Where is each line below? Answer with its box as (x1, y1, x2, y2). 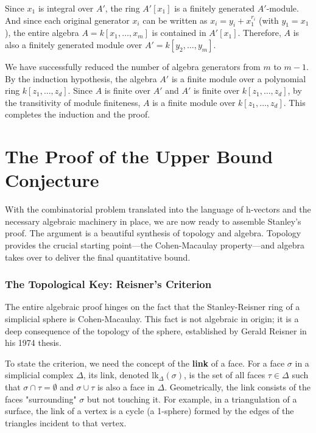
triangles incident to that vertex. (5, 416, 127, 429)
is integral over (38, 2, 94, 14)
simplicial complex (5, 368, 74, 381)
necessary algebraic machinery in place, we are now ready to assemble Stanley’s (5, 214, 301, 227)
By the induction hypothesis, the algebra (5, 72, 157, 85)
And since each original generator (5, 13, 130, 26)
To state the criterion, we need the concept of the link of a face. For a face (5, 356, 285, 369)
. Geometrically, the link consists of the (164, 381, 311, 393)
